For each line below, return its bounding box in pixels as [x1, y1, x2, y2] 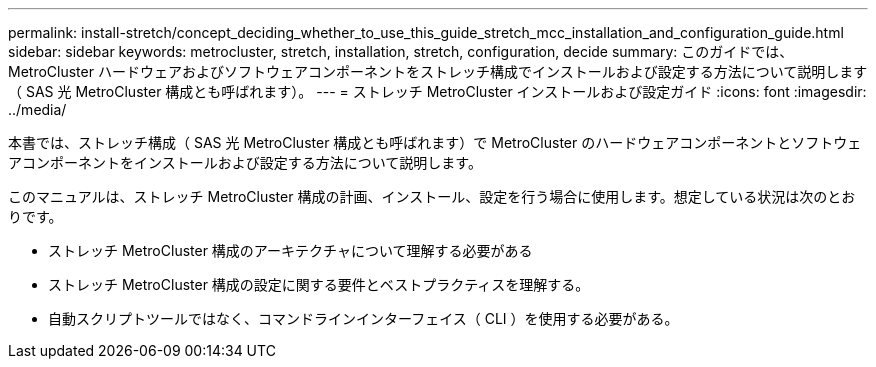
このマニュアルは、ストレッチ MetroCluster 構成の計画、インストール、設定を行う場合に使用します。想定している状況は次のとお [8, 188, 856, 205]
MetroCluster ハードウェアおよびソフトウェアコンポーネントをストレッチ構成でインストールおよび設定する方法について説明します [8, 63, 868, 80]
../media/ [8, 101, 67, 118]
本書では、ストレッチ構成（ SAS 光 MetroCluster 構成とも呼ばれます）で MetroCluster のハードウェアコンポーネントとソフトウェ [8, 134, 862, 151]
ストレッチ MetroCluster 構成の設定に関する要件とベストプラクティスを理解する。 [48, 276, 590, 293]
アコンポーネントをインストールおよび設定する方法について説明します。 [8, 154, 482, 171]
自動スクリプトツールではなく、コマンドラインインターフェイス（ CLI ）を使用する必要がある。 [48, 310, 679, 327]
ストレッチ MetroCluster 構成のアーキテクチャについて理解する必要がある [48, 242, 533, 259]
